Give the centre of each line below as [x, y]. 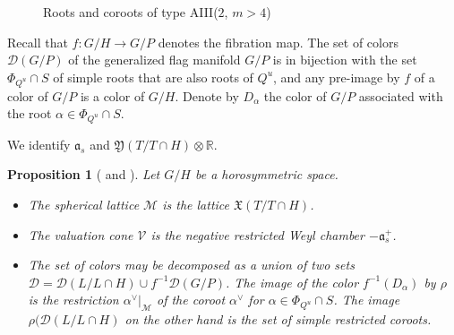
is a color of [112, 95]
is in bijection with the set [345, 60]
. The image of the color [292, 282]
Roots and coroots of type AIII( [131, 12]
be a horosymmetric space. [266, 174]
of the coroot [191, 300]
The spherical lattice [84, 205]
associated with [401, 95]
